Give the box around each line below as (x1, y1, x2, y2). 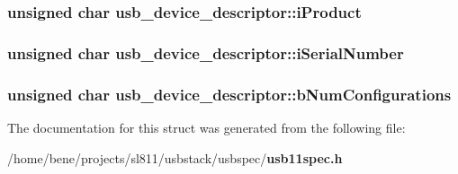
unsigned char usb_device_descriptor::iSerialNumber (7, 41, 404, 64)
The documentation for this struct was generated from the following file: (7, 117, 406, 136)
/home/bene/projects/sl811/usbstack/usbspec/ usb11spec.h (7, 148, 343, 167)
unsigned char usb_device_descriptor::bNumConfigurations (7, 83, 452, 105)
